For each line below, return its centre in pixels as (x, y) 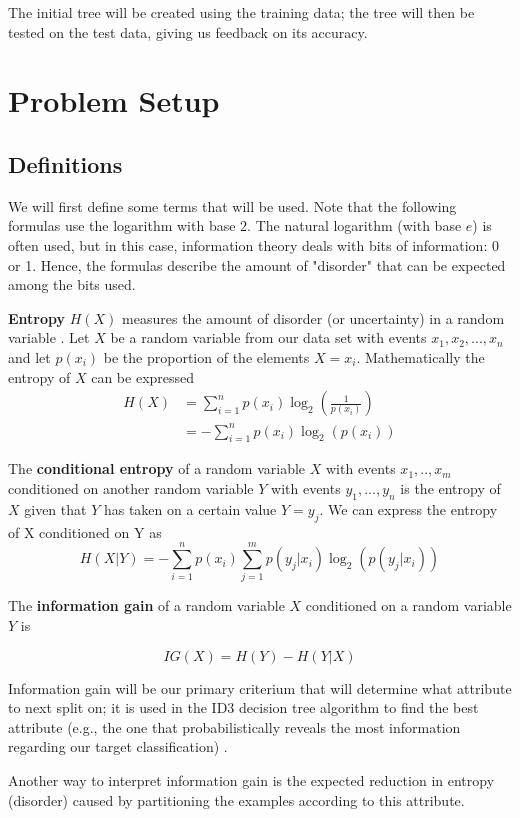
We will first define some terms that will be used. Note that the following (232, 205)
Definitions (65, 163)
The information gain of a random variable (146, 605)
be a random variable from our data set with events (268, 337)
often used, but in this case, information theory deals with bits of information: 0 (253, 244)
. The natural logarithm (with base (354, 225)
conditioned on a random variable (408, 605)
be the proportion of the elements (206, 356)
